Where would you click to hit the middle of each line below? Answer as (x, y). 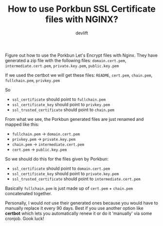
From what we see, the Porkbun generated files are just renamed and (74, 119)
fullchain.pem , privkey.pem (32, 80)
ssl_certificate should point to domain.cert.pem (61, 168)
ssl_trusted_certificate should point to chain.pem (63, 110)
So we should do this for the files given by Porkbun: (57, 159)
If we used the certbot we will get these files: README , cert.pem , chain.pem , (79, 75)
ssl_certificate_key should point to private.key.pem (65, 173)
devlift (82, 33)
